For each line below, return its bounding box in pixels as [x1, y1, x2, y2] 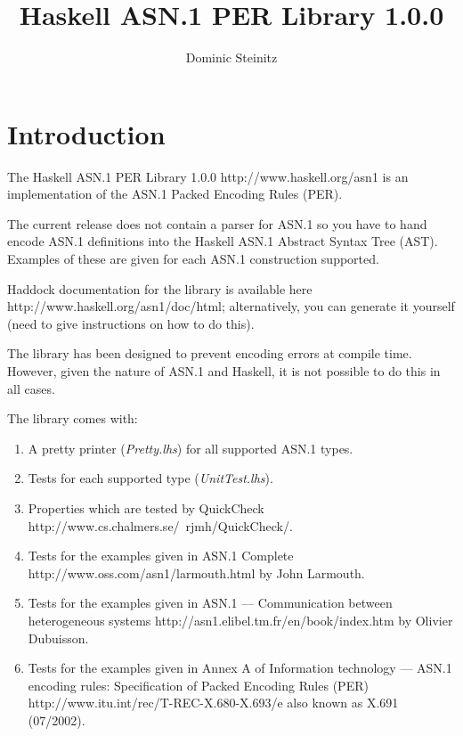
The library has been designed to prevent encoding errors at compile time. [7, 344, 412, 363]
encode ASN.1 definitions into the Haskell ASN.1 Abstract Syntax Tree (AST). [7, 232, 438, 250]
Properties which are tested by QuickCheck [28, 498, 264, 517]
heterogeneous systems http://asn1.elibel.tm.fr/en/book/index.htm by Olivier [28, 610, 453, 629]
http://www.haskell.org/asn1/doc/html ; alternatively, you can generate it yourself [7, 297, 455, 315]
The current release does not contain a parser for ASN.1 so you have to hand [7, 214, 427, 233]
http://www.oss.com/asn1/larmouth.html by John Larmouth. [28, 563, 365, 582]
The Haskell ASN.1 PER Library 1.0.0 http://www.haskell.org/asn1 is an [7, 167, 409, 185]
